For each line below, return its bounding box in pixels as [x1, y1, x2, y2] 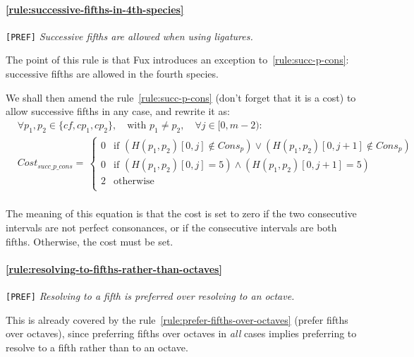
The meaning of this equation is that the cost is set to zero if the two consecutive [6, 206, 357, 221]
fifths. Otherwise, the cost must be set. [6, 234, 173, 248]
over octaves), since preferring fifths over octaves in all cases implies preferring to [6, 326, 357, 341]
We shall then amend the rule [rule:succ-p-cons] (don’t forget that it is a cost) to [6, 90, 356, 104]
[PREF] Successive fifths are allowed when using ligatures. [6, 28, 253, 43]
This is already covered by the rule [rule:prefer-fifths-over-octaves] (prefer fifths [6, 312, 348, 327]
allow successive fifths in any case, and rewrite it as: [6, 104, 230, 119]
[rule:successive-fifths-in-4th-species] [6, 1, 184, 16]
